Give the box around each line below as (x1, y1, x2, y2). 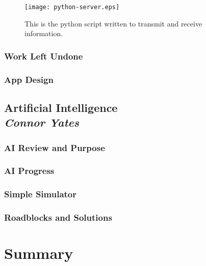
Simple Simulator (4, 188, 77, 200)
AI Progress (4, 164, 55, 177)
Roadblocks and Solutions (4, 211, 112, 224)
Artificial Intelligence (4, 99, 118, 115)
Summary (4, 243, 73, 263)
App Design (4, 73, 54, 85)
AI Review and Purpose (4, 141, 105, 154)
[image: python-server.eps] (24, 4, 120, 11)
